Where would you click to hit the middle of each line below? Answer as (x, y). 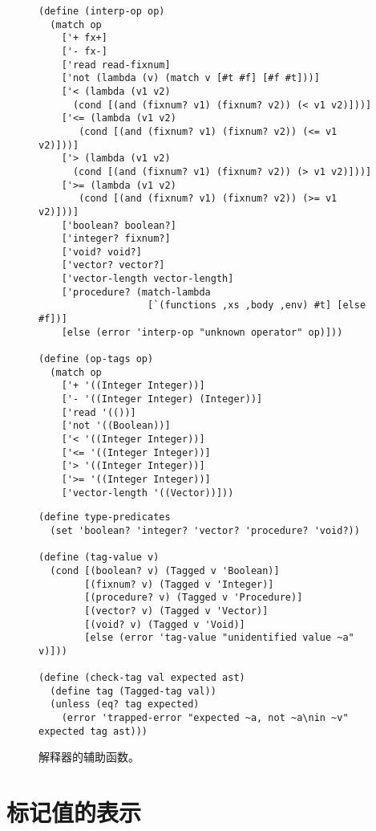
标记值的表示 (74, 812)
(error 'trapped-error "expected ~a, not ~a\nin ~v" (205, 718)
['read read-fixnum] (116, 65)
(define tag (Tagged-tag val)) (133, 691)
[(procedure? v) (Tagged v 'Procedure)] (194, 598)
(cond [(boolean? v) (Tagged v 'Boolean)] (165, 570)
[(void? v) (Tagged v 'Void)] (165, 624)
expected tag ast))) (93, 731)
